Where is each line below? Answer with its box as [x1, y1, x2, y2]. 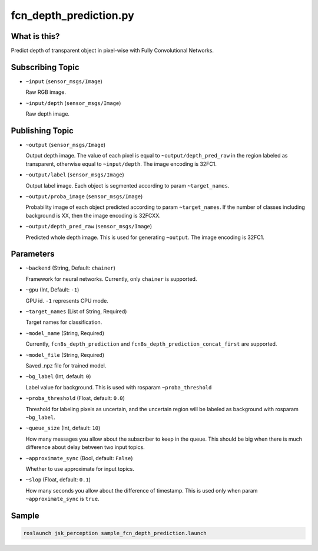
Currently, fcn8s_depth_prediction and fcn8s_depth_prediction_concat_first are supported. [25, 340, 277, 347]
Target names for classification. [25, 319, 102, 326]
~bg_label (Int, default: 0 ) [25, 373, 91, 380]
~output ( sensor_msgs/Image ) [25, 142, 106, 149]
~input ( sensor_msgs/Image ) [25, 77, 103, 85]
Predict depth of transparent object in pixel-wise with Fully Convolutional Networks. [11, 47, 214, 54]
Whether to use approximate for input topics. [25, 465, 135, 472]
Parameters [11, 249, 55, 259]
